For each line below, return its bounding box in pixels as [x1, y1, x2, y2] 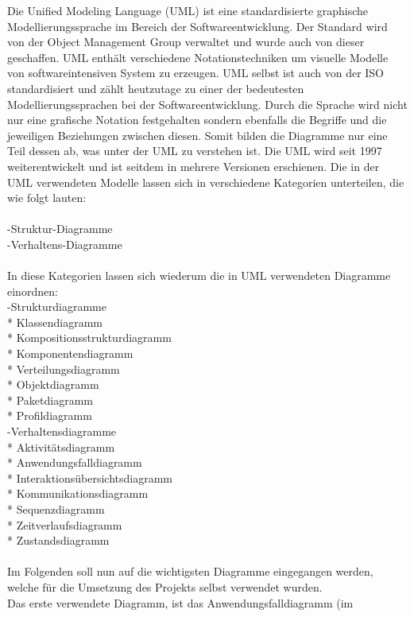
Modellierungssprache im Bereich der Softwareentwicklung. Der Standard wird [7, 17, 388, 34]
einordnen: [7, 282, 58, 299]
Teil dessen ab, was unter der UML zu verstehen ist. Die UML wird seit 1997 [7, 142, 382, 159]
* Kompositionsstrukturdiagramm [7, 329, 172, 346]
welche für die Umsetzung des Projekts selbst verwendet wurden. [7, 578, 323, 595]
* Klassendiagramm [7, 313, 103, 330]
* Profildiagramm [7, 407, 92, 424]
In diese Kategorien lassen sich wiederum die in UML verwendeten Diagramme [7, 267, 391, 284]
